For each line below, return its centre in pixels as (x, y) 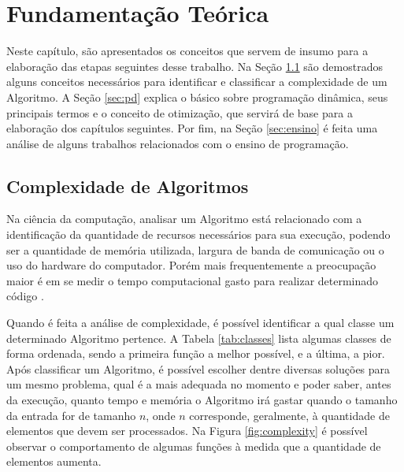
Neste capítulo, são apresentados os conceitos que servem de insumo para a (187, 51)
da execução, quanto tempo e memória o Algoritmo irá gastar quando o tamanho (202, 400)
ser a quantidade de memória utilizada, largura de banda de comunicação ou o (195, 249)
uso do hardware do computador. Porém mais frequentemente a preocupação (191, 265)
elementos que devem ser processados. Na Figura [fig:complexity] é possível (187, 431)
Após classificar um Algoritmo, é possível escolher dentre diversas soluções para (198, 368)
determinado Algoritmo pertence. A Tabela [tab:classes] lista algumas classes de (199, 338)
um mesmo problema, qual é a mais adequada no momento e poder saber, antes (199, 384)
